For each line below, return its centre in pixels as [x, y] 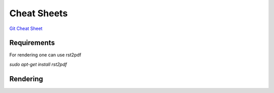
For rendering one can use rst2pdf [45, 55]
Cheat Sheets [39, 13]
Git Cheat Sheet [26, 28]
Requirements [32, 43]
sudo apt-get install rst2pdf [38, 64]
